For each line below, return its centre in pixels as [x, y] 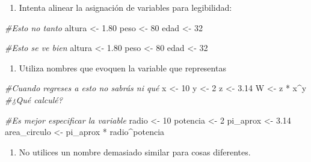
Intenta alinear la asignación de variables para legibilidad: [125, 7]
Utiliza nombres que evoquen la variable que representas [122, 67]
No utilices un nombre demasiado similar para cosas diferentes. [135, 151]
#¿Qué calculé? [34, 99]
